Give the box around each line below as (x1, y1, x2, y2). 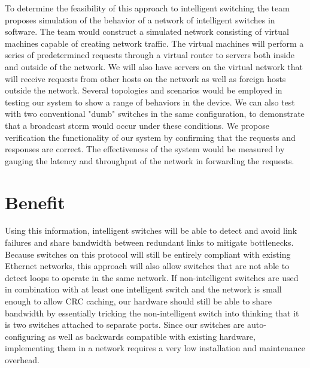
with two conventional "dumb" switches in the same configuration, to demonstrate (5, 107, 305, 120)
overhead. (5, 353, 39, 366)
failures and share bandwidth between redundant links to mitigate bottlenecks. (5, 236, 294, 249)
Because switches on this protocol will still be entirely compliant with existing (5, 248, 291, 260)
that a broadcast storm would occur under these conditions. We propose (5, 119, 269, 131)
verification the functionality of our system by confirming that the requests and (5, 131, 296, 143)
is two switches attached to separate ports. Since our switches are (5, 318, 245, 331)
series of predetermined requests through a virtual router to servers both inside (5, 49, 294, 61)
